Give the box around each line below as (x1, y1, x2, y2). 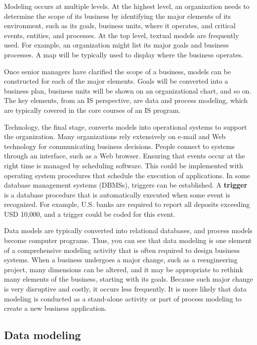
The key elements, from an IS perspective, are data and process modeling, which (4, 95, 248, 105)
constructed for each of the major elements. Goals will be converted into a (4, 76, 228, 86)
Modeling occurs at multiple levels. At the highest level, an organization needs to (4, 1, 250, 11)
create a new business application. (4, 303, 107, 313)
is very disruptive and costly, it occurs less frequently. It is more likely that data (4, 284, 247, 294)
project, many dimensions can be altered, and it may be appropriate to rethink (4, 264, 243, 274)
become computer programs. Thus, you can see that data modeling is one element (4, 235, 252, 246)
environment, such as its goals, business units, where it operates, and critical (4, 20, 236, 31)
